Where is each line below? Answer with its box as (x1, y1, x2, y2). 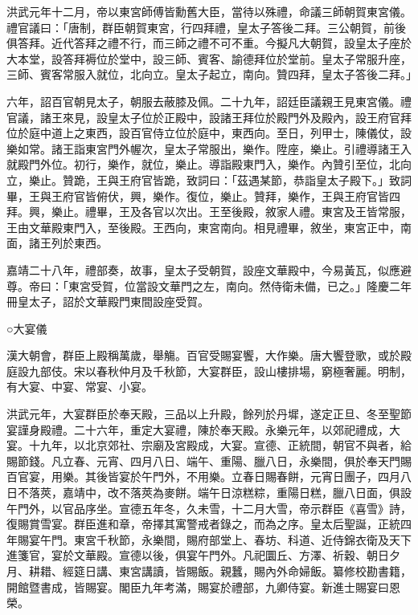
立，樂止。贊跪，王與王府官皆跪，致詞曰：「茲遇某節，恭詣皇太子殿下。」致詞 (6, 171, 412, 188)
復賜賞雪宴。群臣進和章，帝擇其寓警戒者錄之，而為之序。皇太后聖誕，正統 (6, 515, 400, 532)
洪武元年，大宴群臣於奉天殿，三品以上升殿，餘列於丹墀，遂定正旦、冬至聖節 (6, 405, 412, 422)
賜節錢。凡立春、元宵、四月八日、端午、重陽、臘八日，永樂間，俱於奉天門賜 (6, 452, 412, 469)
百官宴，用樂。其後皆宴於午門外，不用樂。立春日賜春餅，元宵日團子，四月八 (6, 468, 412, 485)
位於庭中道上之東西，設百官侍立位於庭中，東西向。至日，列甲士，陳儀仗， (6, 124, 400, 141)
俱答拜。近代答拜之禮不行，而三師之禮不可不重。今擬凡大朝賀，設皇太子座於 (6, 35, 412, 51)
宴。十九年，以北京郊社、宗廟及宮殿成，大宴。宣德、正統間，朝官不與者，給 (6, 437, 412, 454)
